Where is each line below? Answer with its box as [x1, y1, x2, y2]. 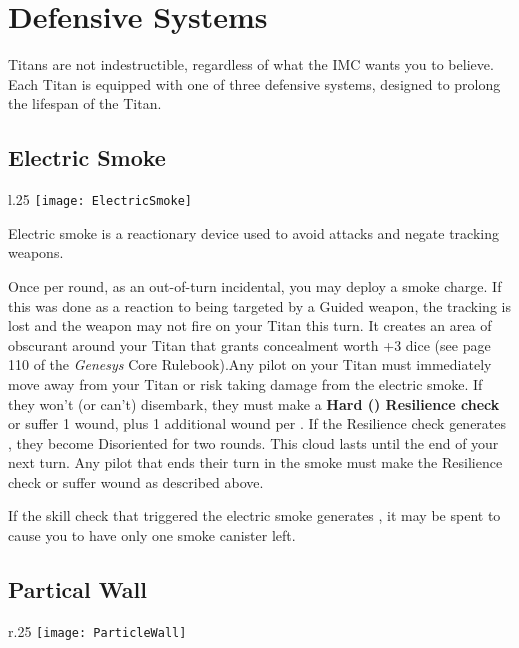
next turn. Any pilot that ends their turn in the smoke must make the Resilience [8, 452, 503, 473]
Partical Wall [8, 574, 147, 605]
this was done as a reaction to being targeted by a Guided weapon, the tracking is [8, 295, 511, 316]
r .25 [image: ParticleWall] [8, 620, 187, 641]
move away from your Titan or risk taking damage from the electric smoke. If [8, 373, 483, 394]
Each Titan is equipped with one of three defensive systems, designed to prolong [8, 73, 501, 94]
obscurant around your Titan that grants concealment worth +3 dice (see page [8, 334, 491, 355]
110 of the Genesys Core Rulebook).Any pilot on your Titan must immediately [8, 354, 492, 375]
